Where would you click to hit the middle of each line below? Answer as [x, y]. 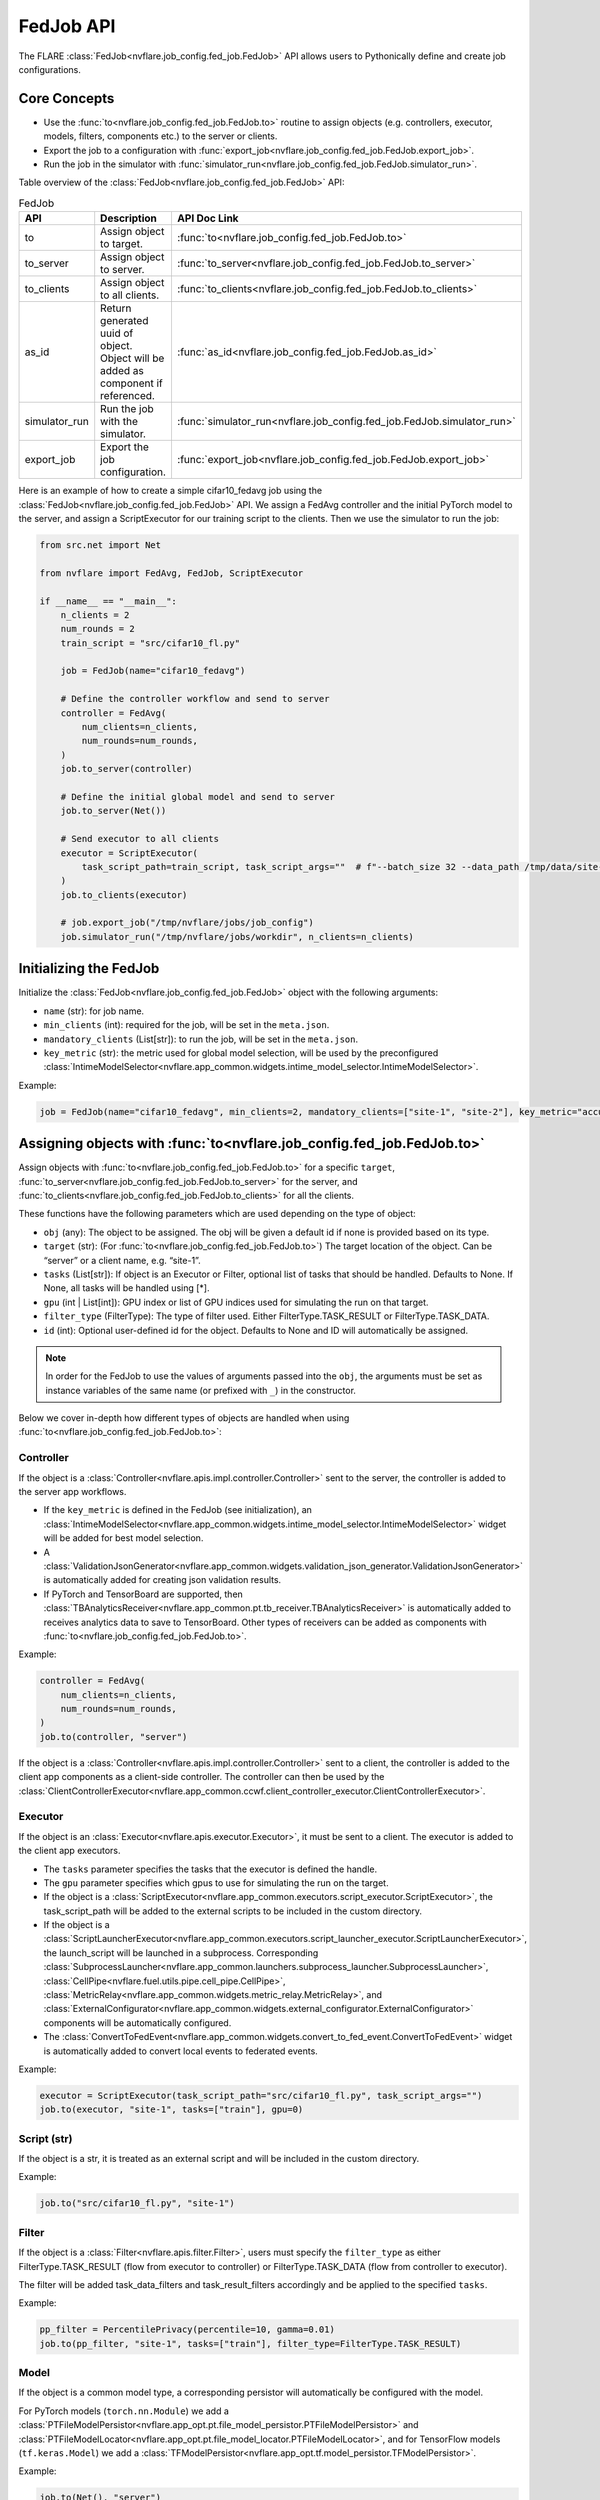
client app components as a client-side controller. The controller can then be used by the [201, 1777]
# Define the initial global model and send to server [197, 796]
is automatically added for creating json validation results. [162, 1580]
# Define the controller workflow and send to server [195, 699]
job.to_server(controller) [127, 769]
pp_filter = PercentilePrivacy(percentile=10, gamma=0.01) [187, 2329]
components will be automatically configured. [137, 2022]
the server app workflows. [72, 1491]
